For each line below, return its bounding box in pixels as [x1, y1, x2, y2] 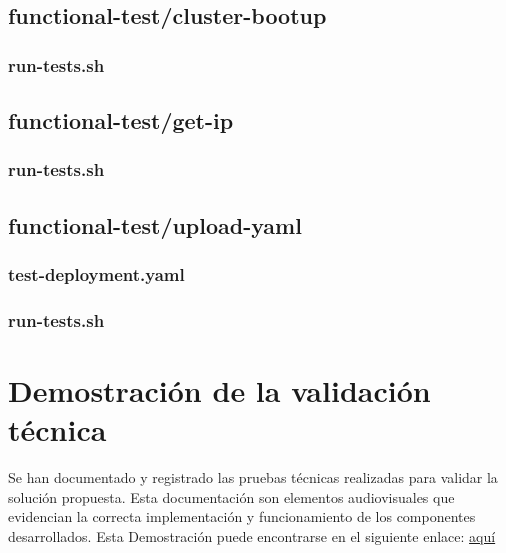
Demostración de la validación [8, 369, 431, 410]
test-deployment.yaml [8, 261, 185, 286]
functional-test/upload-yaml [8, 209, 302, 240]
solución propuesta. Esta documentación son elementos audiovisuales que [8, 486, 455, 507]
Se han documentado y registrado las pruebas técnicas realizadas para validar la [8, 467, 498, 488]
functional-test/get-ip [8, 105, 234, 136]
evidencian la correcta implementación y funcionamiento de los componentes [8, 506, 476, 527]
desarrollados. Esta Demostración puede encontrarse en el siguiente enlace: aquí [8, 525, 496, 546]
